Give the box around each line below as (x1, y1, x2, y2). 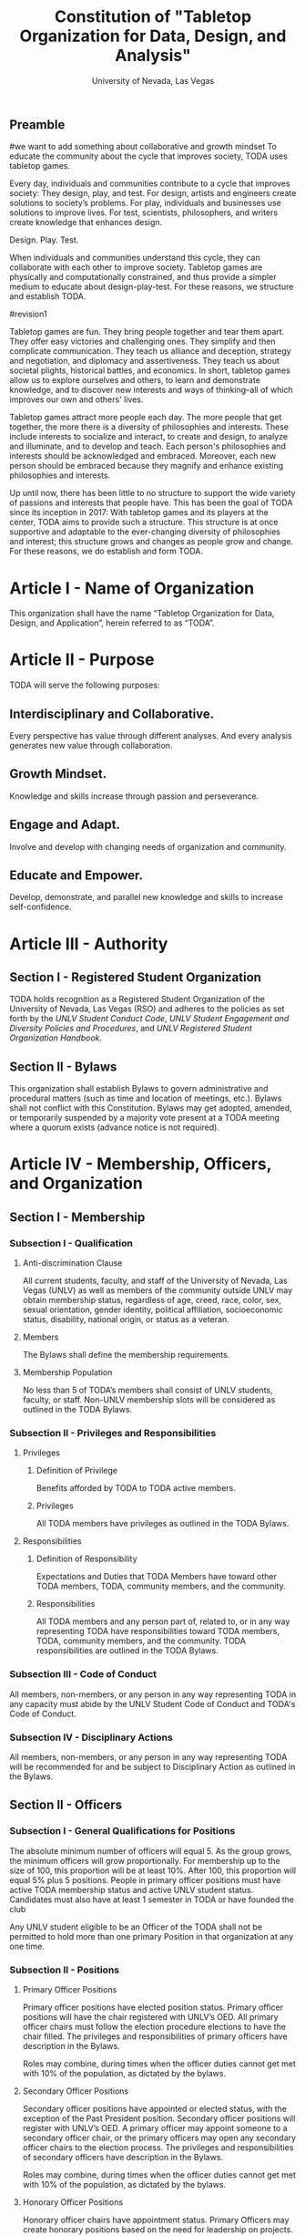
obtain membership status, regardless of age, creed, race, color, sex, (22, 1295, 282, 1306)
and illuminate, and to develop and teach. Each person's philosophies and (9, 440, 287, 452)
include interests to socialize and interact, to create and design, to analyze (9, 431, 289, 442)
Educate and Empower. (9, 868, 144, 884)
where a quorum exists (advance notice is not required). (9, 1122, 220, 1133)
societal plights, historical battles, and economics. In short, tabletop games (9, 365, 291, 376)
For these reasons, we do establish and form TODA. (9, 545, 203, 557)
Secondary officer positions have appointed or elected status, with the (22, 2104, 288, 2115)
